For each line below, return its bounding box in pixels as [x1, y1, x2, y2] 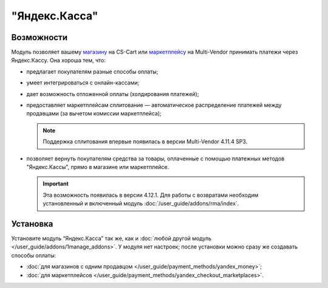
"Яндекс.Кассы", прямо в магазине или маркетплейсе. [26, 163, 169, 170]
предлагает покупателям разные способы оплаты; [26, 67, 159, 75]
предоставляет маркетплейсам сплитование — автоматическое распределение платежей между [26, 101, 282, 109]
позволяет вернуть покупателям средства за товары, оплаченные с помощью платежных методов [26, 155, 285, 162]
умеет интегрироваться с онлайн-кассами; [26, 79, 140, 86]
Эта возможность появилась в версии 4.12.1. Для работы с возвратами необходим [43, 191, 259, 199]
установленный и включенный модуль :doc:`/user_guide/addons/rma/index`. [43, 200, 239, 207]
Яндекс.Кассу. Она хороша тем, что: [11, 57, 106, 64]
